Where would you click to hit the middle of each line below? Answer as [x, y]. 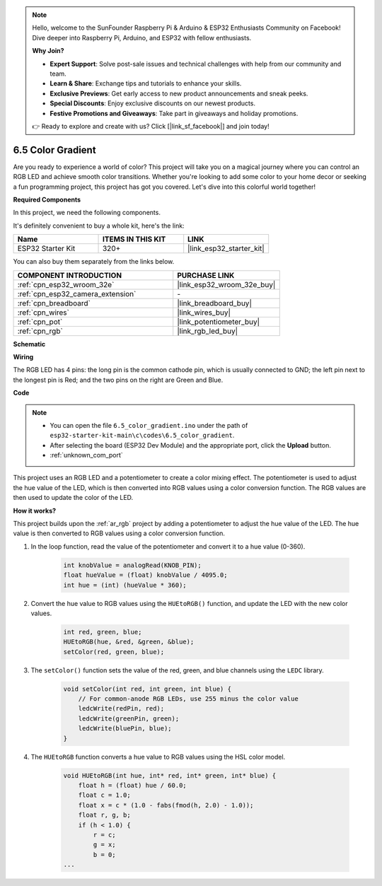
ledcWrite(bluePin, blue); [125, 729]
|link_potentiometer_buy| [219, 322]
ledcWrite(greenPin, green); [129, 718]
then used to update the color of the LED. [73, 498]
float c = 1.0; [104, 795]
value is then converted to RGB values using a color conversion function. [119, 533]
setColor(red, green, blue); [114, 652]
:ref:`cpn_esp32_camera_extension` [77, 293]
